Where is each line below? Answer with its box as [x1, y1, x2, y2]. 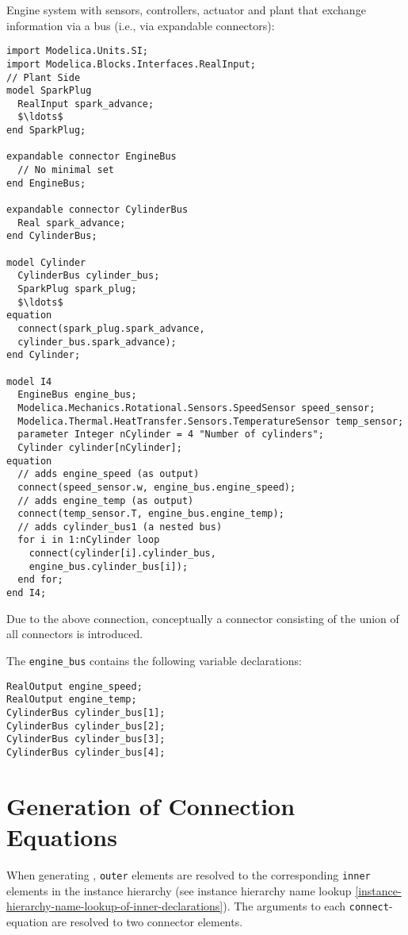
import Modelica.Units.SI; [6, 45, 148, 57]
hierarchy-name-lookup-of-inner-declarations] [6, 898, 223, 914]
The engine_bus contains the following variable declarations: [6, 652, 302, 668]
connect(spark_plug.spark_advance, [17, 322, 205, 334]
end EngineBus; [6, 177, 86, 189]
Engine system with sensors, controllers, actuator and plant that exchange [6, 2, 366, 17]
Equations [6, 820, 117, 852]
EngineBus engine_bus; [17, 389, 137, 401]
